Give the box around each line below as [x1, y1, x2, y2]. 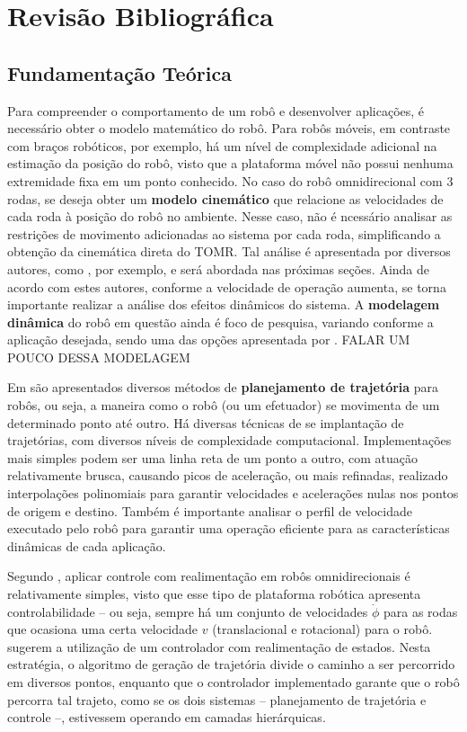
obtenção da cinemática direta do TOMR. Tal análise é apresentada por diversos [7, 242, 451, 261]
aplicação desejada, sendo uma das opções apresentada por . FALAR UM [7, 330, 410, 349]
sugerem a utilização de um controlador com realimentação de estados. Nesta [7, 637, 431, 656]
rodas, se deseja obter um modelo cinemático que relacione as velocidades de [7, 189, 444, 208]
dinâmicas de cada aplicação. [7, 536, 166, 555]
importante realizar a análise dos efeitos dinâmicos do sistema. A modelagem [7, 295, 440, 314]
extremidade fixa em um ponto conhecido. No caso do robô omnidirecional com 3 [7, 171, 454, 190]
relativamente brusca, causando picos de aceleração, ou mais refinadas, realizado [7, 466, 448, 485]
